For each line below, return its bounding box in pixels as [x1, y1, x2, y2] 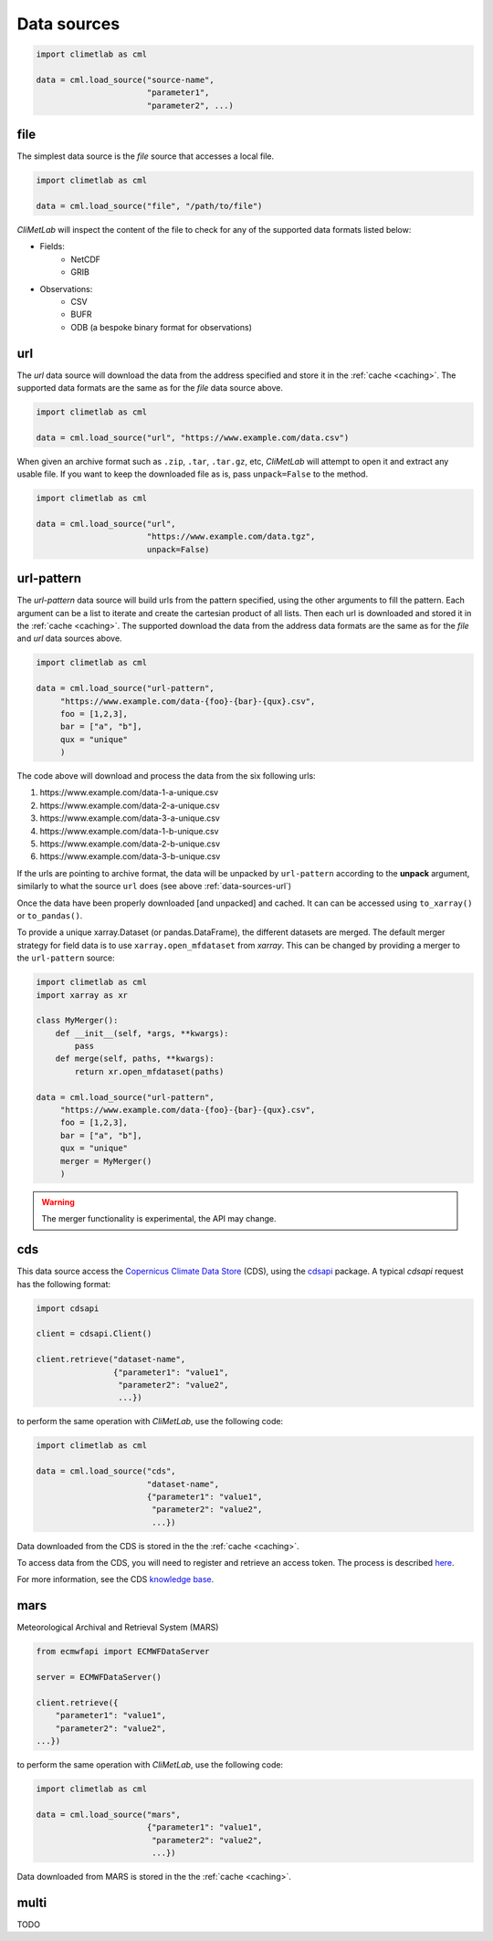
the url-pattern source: [16, 952, 115, 963]
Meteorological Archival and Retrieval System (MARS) [16, 1621, 219, 1633]
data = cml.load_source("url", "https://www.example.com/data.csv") [36, 432, 350, 443]
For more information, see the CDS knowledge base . [16, 1574, 215, 1585]
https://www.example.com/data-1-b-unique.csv [39, 825, 219, 836]
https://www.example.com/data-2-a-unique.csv [39, 800, 220, 811]
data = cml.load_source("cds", [36, 1466, 177, 1476]
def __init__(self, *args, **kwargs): [55, 1028, 229, 1038]
